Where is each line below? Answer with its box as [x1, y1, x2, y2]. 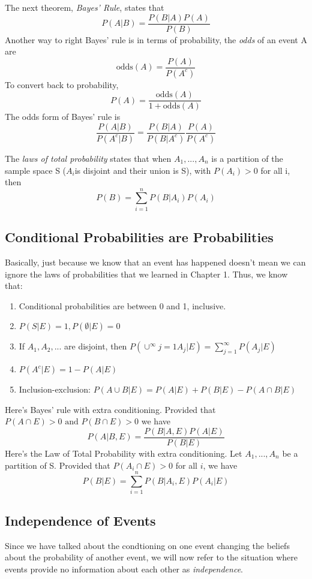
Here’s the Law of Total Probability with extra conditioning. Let [5, 447, 242, 460]
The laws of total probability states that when [5, 152, 172, 164]
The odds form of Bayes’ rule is [5, 110, 121, 123]
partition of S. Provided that [5, 459, 110, 471]
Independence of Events [5, 511, 156, 529]
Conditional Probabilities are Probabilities [5, 228, 274, 246]
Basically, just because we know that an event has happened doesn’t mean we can [5, 256, 306, 269]
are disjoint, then [64, 340, 127, 352]
